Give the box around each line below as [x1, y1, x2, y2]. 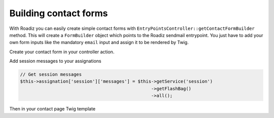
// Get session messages [20, 71, 82, 77]
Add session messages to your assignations [9, 58, 101, 64]
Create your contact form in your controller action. [9, 49, 115, 55]
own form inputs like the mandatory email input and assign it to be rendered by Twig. [9, 40, 189, 46]
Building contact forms [9, 8, 108, 19]
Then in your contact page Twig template [9, 106, 96, 112]
